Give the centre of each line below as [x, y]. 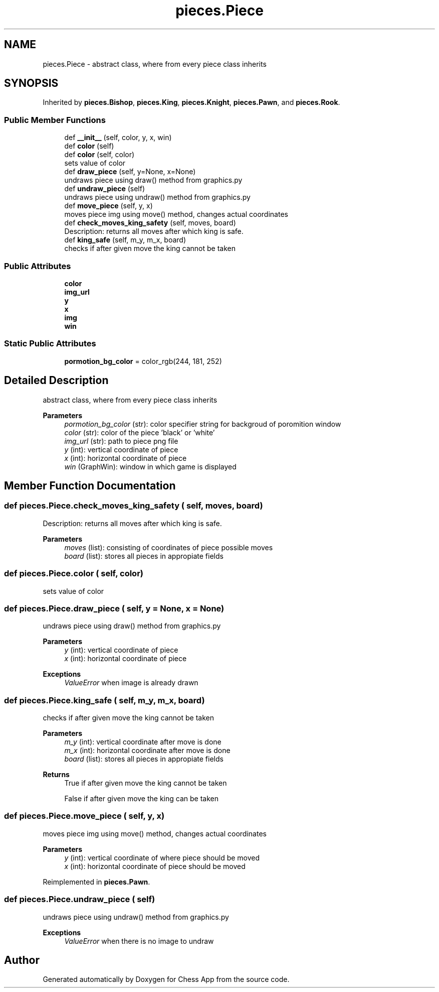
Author [22, 960]
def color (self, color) [99, 155]
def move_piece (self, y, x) [108, 206]
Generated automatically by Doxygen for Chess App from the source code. [166, 979]
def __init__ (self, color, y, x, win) [118, 138]
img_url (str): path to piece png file [121, 441]
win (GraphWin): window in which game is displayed [150, 466]
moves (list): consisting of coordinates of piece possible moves [169, 547]
